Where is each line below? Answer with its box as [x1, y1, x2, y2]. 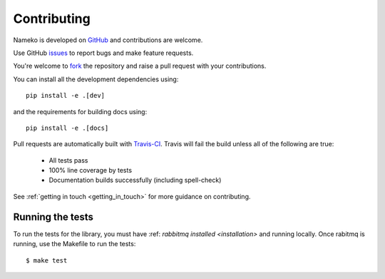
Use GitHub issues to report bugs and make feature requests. [13, 49, 194, 57]
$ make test [26, 256, 68, 264]
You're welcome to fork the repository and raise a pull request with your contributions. [13, 61, 267, 71]
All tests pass [48, 156, 88, 164]
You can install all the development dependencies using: [13, 75, 179, 83]
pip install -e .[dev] [26, 91, 106, 100]
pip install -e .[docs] [26, 123, 109, 132]
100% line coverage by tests [48, 166, 132, 175]
